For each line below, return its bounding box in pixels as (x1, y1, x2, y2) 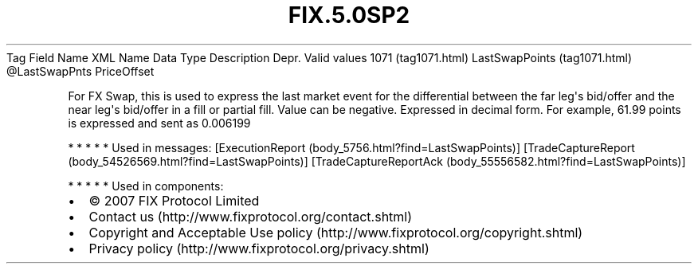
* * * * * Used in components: (68, 178, 224, 193)
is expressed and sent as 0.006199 (68, 115, 251, 130)
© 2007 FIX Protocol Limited (88, 192, 260, 209)
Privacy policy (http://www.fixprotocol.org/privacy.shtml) (88, 240, 429, 256)
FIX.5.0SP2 (288, 2, 410, 29)
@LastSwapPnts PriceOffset (6, 64, 155, 78)
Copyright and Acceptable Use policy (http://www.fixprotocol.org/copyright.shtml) (88, 224, 583, 241)
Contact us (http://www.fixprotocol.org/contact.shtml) (88, 208, 413, 225)
